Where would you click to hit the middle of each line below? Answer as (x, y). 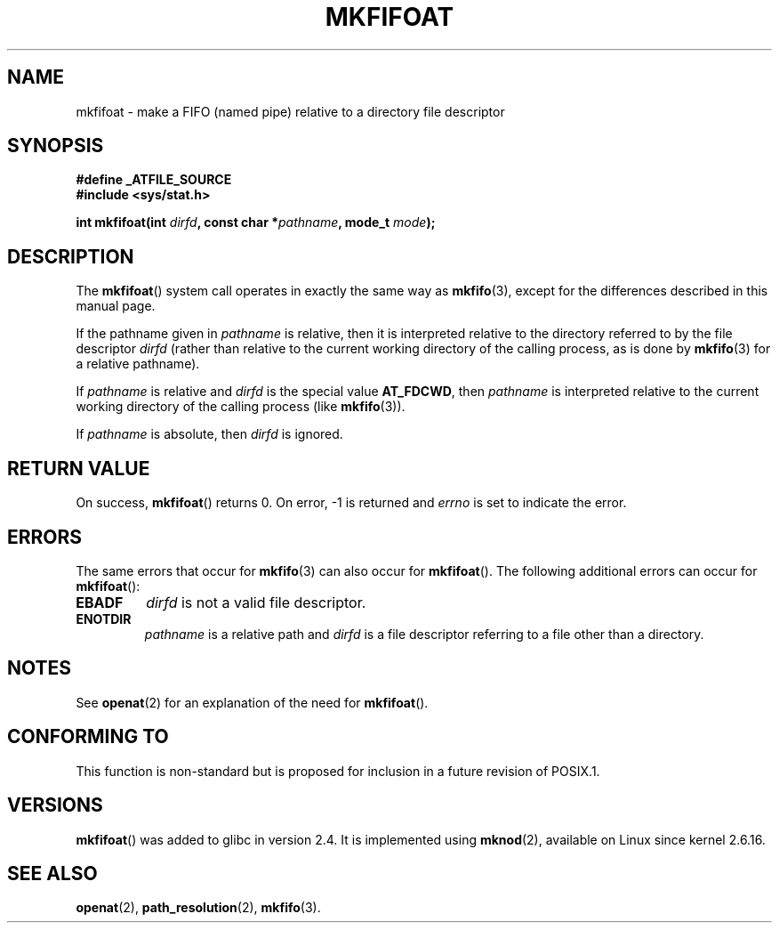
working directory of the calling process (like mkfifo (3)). (241, 407)
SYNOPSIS (56, 146)
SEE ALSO (52, 873)
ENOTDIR (104, 619)
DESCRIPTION (71, 256)
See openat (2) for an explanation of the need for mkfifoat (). (252, 702)
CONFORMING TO (88, 737)
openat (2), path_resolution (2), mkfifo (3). (198, 908)
